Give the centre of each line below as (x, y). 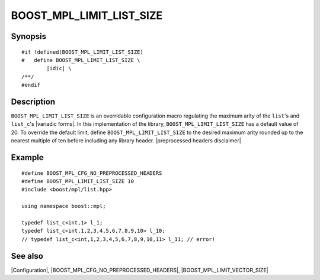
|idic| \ (59, 69)
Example (27, 157)
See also (27, 256)
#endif (31, 85)
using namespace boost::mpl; (64, 206)
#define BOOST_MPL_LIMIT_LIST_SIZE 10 (78, 181)
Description (33, 101)
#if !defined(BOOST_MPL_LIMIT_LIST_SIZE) (82, 52)
